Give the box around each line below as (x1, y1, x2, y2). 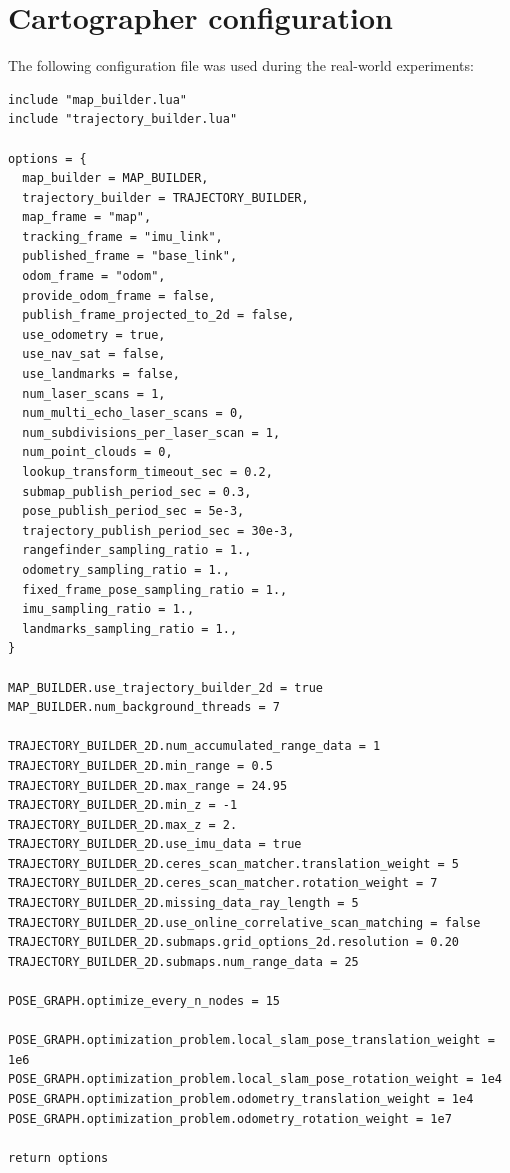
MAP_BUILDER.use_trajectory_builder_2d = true (8, 680, 323, 695)
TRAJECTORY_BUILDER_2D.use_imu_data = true (8, 837, 302, 852)
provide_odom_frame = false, (22, 288, 216, 303)
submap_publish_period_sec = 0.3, (22, 484, 252, 499)
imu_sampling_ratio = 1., (22, 602, 195, 617)
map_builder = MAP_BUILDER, (22, 171, 209, 186)
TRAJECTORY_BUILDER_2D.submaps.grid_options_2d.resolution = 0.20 (8, 935, 460, 950)
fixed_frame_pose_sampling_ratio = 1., (22, 582, 288, 597)
